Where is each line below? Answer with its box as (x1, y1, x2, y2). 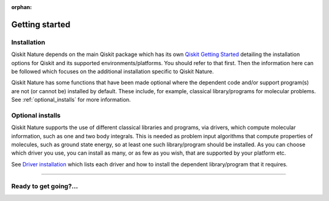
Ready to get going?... (11, 182, 79, 190)
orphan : (11, 4, 32, 10)
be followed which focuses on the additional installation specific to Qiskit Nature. (11, 68, 214, 75)
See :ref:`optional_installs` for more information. (11, 96, 131, 104)
